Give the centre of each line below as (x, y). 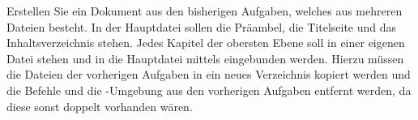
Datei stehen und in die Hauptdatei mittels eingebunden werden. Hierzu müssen (205, 58)
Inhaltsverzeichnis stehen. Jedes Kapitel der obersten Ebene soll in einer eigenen (206, 43)
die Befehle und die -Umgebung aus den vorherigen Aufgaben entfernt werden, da (209, 90)
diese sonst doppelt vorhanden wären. (100, 106)
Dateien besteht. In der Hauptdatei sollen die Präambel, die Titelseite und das (202, 26)
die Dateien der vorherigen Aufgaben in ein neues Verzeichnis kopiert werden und (209, 74)
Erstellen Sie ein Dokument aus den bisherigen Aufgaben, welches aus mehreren (205, 11)
